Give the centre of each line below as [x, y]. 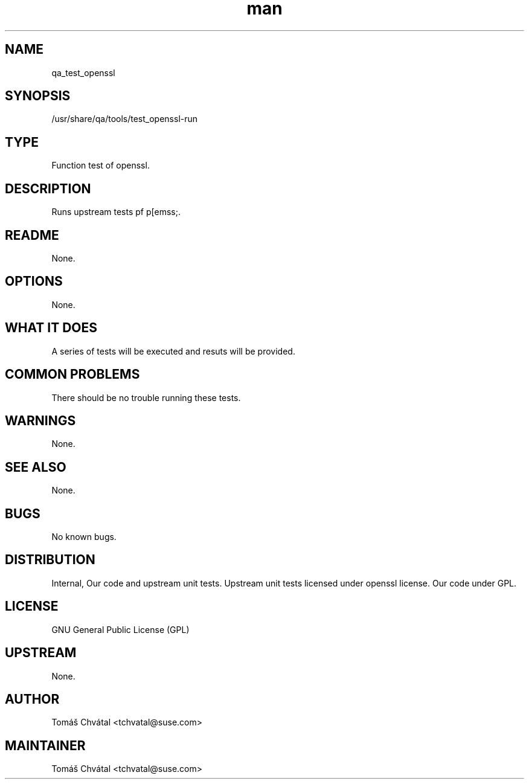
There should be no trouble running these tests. [146, 397]
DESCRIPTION [48, 188]
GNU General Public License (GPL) [120, 629]
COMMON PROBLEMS [72, 374]
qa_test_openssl [83, 72]
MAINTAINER [45, 745]
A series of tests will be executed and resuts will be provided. [173, 351]
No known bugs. [84, 537]
